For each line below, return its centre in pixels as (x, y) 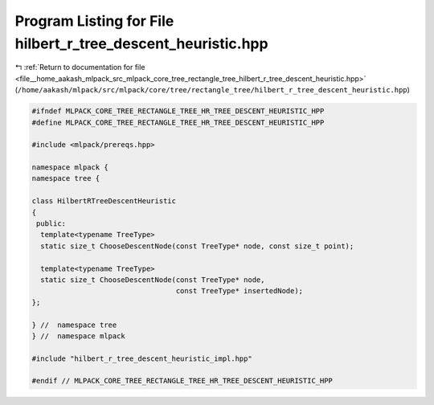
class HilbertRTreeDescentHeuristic (104, 201)
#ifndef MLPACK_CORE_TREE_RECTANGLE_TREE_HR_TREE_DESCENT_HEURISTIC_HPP (178, 111)
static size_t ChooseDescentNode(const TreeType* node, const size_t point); (197, 246)
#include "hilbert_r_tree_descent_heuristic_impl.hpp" (142, 358)
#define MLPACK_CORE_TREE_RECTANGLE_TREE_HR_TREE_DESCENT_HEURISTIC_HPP (178, 122)
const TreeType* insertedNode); (240, 291)
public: (51, 224)
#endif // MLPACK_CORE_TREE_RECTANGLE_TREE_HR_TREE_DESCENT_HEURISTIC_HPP (182, 381)
